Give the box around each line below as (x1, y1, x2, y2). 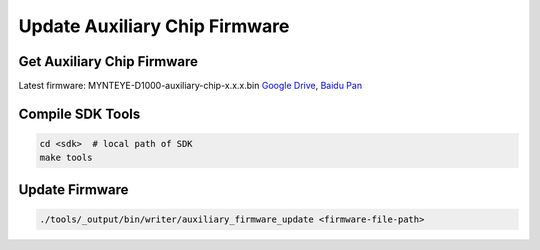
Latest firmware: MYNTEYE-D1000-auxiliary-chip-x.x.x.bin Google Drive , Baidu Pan (18, 80, 363, 92)
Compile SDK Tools (18, 105, 141, 122)
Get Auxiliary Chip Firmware (18, 53, 199, 70)
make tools (39, 152, 93, 164)
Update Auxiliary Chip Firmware (18, 15, 290, 37)
